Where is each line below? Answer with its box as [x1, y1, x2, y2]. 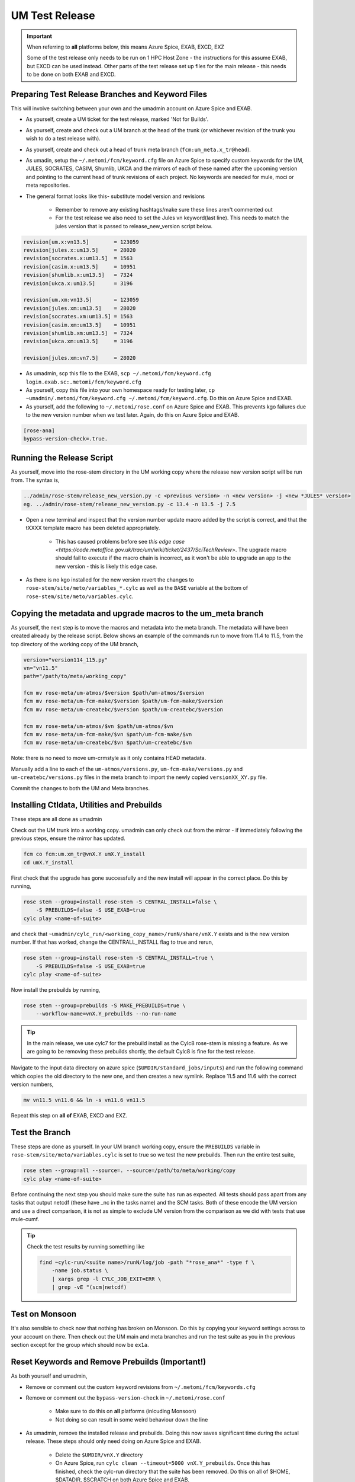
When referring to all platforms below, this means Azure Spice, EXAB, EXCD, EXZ [27, 43, 225, 50]
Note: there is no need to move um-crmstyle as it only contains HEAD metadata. [11, 755, 206, 762]
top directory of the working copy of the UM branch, [11, 640, 139, 647]
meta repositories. [25, 181, 70, 189]
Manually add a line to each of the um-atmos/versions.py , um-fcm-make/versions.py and [11, 765, 243, 772]
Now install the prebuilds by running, [11, 986, 101, 993]
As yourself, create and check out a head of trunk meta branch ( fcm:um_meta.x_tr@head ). [25, 146, 251, 153]
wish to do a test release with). [25, 135, 101, 142]
